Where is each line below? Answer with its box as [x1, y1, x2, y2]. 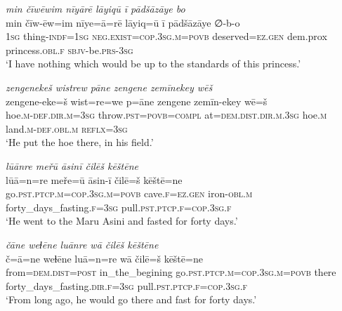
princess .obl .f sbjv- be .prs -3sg [6, 42, 133, 57]
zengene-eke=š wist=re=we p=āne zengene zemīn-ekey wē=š [6, 93, 268, 108]
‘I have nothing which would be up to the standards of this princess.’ [6, 56, 301, 71]
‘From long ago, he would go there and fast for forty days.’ [6, 292, 257, 307]
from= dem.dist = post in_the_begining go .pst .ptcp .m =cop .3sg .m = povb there [6, 265, 336, 279]
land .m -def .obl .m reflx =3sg [6, 121, 128, 135]
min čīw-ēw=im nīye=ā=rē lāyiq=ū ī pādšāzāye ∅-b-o [6, 15, 240, 29]
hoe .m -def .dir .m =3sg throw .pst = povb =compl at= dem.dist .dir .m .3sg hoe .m [6, 107, 327, 122]
